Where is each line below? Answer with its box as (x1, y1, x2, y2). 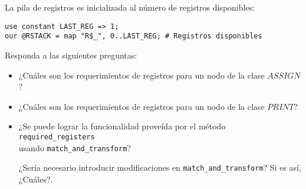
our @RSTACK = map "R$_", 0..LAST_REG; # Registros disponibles (5, 32, 262, 41)
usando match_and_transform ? (18, 141, 131, 154)
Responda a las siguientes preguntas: (5, 48, 137, 61)
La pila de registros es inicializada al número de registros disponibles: (5, 1, 255, 13)
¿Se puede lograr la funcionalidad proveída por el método (18, 120, 226, 132)
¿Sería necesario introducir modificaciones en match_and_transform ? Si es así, (18, 161, 301, 174)
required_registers (18, 132, 95, 141)
